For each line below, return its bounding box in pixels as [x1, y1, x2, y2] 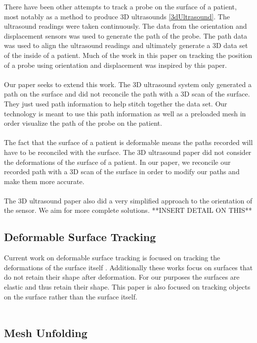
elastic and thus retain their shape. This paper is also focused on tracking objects [4, 282, 251, 292]
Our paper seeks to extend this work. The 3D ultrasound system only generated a [4, 79, 252, 89]
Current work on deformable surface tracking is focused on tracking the [4, 252, 220, 263]
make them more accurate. [4, 176, 85, 186]
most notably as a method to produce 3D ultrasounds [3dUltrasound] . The [4, 11, 230, 21]
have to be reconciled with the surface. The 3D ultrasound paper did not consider [4, 147, 252, 157]
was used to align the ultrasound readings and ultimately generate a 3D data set [4, 40, 248, 50]
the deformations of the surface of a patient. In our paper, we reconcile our [4, 156, 231, 167]
